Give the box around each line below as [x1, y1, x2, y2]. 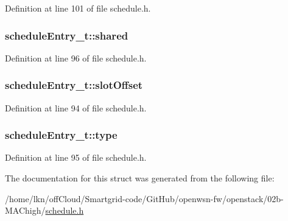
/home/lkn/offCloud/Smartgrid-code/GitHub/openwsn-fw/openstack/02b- [5, 192, 284, 205]
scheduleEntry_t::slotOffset [5, 77, 143, 93]
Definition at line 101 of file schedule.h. [5, 2, 151, 14]
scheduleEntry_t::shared [5, 27, 128, 43]
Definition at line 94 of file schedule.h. [5, 101, 147, 114]
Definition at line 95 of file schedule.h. [5, 151, 147, 164]
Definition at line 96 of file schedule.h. [5, 51, 147, 64]
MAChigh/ [5, 204, 46, 217]
